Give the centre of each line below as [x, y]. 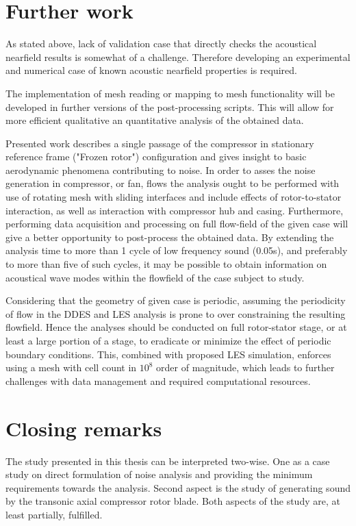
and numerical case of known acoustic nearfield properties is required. [151, 70]
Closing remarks [84, 428]
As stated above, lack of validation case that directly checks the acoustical [161, 43]
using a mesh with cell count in [71, 367]
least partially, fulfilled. [54, 514]
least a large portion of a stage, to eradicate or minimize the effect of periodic [168, 340]
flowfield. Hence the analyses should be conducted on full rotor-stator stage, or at [176, 327]
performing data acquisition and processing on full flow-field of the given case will [177, 224]
